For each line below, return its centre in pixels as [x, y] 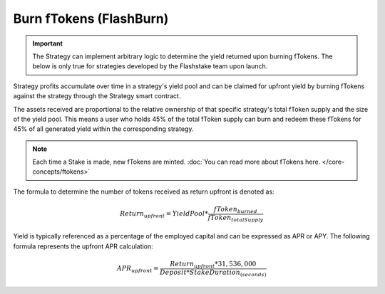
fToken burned [236, 210]
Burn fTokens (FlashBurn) [91, 19]
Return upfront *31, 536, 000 [213, 265]
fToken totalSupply [236, 219]
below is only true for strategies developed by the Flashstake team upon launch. [150, 66]
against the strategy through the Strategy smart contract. [97, 96]
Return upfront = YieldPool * [164, 215]
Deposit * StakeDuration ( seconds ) [213, 273]
